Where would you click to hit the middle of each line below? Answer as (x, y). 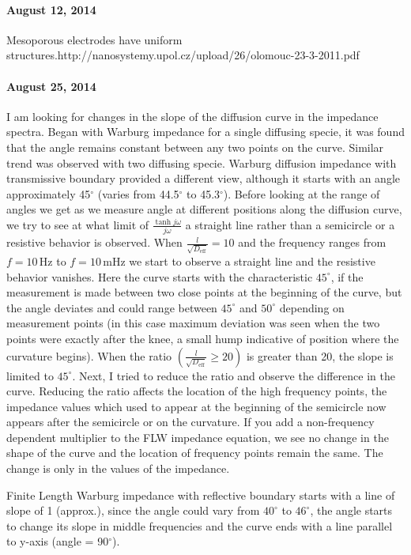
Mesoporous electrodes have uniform (94, 39)
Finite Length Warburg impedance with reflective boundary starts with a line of (201, 495)
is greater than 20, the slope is (320, 355)
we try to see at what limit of (78, 224)
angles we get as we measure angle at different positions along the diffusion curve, (204, 209)
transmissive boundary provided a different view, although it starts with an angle (204, 178)
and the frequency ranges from (312, 242)
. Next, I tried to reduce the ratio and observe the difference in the (234, 375)
